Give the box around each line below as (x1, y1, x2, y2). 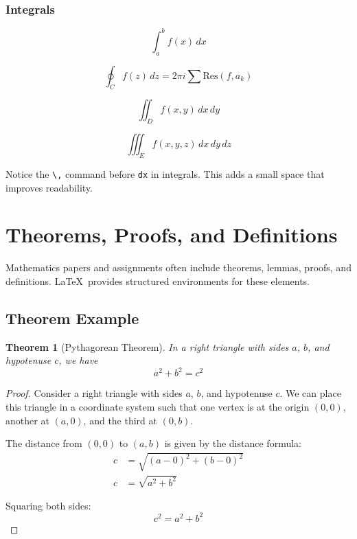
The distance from (5, 436, 82, 450)
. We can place (279, 386, 341, 400)
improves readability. (5, 180, 93, 194)
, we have (58, 353, 98, 367)
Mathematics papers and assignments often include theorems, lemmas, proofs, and (5, 260, 352, 275)
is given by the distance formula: (164, 436, 301, 450)
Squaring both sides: (5, 498, 91, 512)
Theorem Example (5, 307, 139, 328)
